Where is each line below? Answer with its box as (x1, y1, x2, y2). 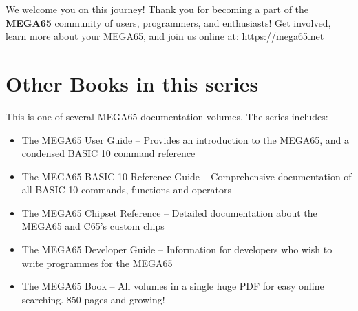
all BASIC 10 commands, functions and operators (21, 182, 232, 197)
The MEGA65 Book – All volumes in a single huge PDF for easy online (21, 279, 324, 293)
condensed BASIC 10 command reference (21, 146, 196, 160)
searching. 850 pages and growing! (21, 292, 165, 306)
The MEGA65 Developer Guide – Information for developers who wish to (21, 242, 333, 257)
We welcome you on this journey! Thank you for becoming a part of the (6, 2, 309, 16)
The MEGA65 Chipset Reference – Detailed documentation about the (21, 205, 317, 219)
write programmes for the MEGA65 (21, 255, 173, 270)
